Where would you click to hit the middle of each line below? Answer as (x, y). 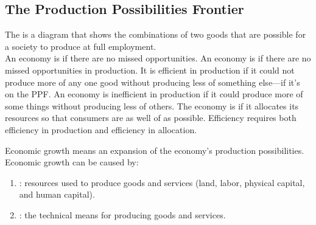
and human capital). (57, 194)
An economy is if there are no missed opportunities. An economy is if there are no (158, 58)
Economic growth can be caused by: (72, 162)
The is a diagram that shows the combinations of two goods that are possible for (156, 34)
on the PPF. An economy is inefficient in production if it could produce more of (154, 94)
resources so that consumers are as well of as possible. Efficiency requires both (151, 118)
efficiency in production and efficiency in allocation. (101, 129)
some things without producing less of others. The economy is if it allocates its (152, 106)
